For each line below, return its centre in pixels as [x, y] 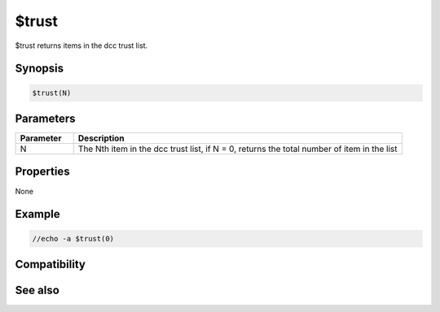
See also [37, 290]
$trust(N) [52, 93]
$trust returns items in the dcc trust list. [81, 45]
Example [37, 214]
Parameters [45, 118]
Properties [42, 172]
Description [101, 138]
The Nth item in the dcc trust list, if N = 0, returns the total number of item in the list [238, 149]
